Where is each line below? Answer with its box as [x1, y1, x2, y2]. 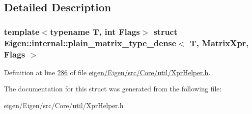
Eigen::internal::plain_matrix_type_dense [4, 36, 176, 49]
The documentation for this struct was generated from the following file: [4, 84, 222, 94]
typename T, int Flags [50, 25, 140, 37]
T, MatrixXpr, [190, 36, 249, 49]
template [4, 25, 40, 37]
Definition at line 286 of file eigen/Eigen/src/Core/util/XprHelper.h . [4, 67, 211, 77]
